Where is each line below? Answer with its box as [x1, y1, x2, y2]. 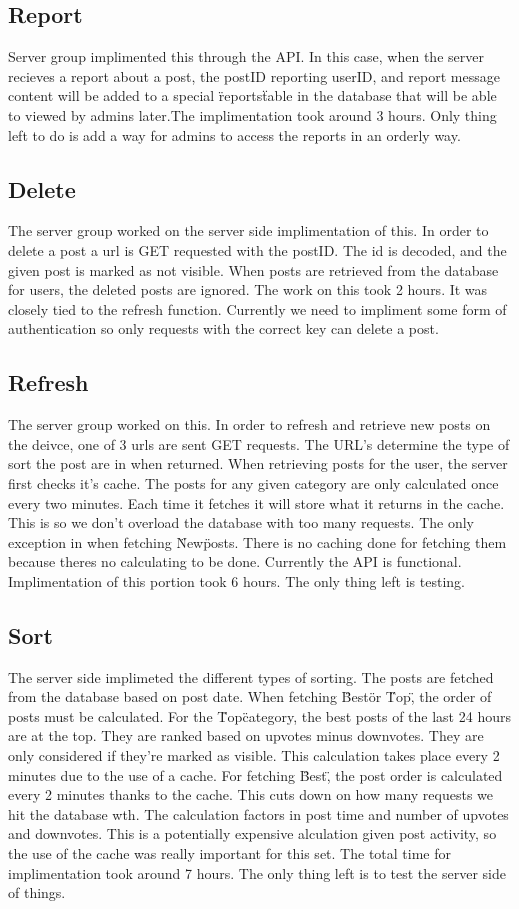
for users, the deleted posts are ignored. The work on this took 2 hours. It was [8, 279, 488, 300]
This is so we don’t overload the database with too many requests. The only [8, 512, 475, 533]
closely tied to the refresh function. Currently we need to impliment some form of [8, 298, 507, 319]
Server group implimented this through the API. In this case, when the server [8, 46, 484, 67]
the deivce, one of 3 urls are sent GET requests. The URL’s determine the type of [8, 433, 510, 454]
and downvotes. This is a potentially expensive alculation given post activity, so [8, 823, 497, 844]
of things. [8, 882, 66, 903]
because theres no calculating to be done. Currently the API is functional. [8, 551, 462, 572]
